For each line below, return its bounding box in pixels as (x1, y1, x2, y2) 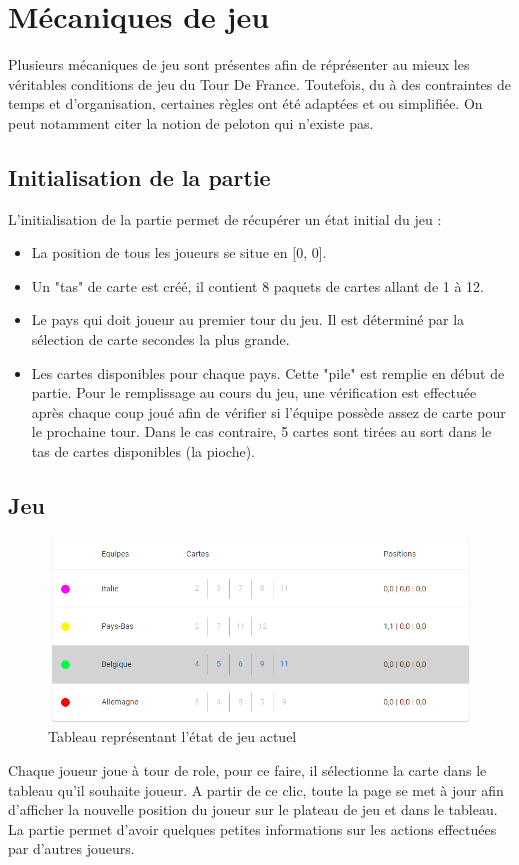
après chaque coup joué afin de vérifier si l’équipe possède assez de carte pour (31, 401, 506, 422)
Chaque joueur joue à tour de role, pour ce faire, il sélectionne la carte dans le (8, 760, 487, 781)
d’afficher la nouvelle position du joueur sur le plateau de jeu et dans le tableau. (8, 799, 498, 820)
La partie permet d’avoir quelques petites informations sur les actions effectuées (8, 818, 497, 839)
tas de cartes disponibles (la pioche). (31, 441, 255, 462)
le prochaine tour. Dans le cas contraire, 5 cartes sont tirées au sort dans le (31, 421, 492, 442)
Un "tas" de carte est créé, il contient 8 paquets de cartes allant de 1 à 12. (31, 275, 484, 296)
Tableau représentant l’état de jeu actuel (48, 726, 297, 747)
